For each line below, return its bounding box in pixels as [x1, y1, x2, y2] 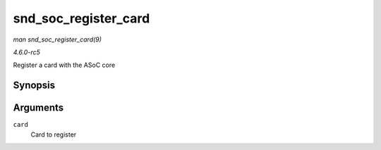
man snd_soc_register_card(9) [13, 35, 102, 44]
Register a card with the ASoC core [13, 61, 116, 70]
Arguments [13, 102, 64, 114]
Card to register [30, 130, 77, 139]
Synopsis [13, 80, 56, 92]
